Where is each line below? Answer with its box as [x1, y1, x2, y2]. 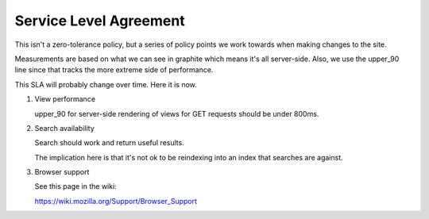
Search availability [34, 123, 95, 133]
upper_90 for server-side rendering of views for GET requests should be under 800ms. [34, 109, 319, 118]
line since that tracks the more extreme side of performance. [14, 65, 214, 75]
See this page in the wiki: [34, 182, 117, 191]
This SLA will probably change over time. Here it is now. [14, 79, 198, 89]
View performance [34, 94, 95, 104]
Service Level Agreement [14, 12, 186, 29]
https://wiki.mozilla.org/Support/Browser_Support [34, 196, 198, 206]
